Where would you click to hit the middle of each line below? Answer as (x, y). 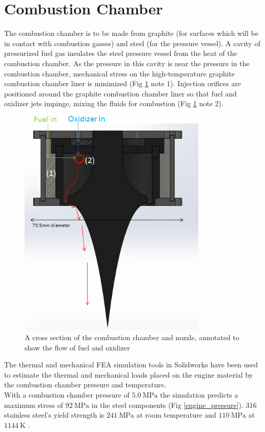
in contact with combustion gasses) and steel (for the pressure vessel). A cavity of (132, 43)
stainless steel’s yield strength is (54, 415)
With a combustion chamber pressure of (67, 395)
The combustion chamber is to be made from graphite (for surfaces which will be (131, 33)
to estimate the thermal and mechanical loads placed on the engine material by (129, 374)
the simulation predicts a (199, 395)
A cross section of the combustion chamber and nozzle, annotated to (132, 337)
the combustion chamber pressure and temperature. (85, 385)
